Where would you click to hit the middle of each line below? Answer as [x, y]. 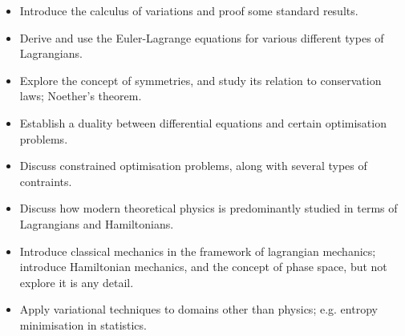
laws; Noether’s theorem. [81, 96]
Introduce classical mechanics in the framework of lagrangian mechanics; [198, 251]
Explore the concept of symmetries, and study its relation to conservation [200, 80]
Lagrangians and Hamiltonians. [97, 223]
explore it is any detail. [77, 282]
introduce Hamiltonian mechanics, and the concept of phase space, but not [203, 267]
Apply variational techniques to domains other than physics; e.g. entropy [198, 309]
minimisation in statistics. [83, 324]
